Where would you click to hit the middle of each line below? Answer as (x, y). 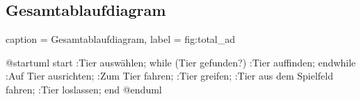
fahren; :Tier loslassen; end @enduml (84, 89)
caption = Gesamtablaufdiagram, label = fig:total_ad (121, 39)
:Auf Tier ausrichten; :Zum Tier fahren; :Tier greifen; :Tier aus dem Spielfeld (170, 76)
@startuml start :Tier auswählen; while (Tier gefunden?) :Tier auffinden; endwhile (181, 62)
